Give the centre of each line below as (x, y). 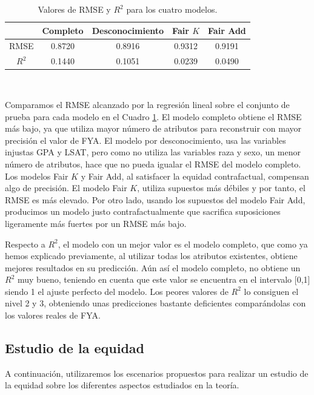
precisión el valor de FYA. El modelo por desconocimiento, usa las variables (145, 140)
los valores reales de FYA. (53, 315)
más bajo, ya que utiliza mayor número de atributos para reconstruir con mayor (153, 128)
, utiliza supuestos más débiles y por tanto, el (221, 188)
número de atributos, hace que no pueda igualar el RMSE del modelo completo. (153, 164)
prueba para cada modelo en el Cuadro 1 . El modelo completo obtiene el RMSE (153, 116)
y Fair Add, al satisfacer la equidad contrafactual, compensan (195, 176)
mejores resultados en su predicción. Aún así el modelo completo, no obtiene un (153, 267)
